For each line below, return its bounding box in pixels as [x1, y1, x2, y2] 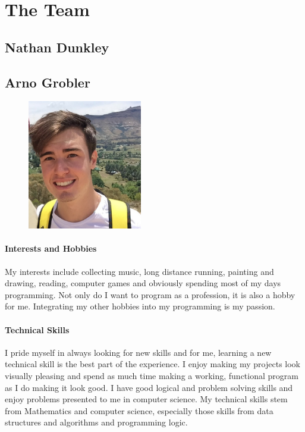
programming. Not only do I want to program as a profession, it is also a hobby [5, 288, 295, 300]
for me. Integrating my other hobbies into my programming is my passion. [5, 300, 275, 312]
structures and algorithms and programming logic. [5, 416, 188, 428]
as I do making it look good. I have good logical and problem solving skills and [5, 381, 293, 393]
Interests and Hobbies [5, 242, 97, 255]
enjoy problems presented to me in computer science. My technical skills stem [5, 393, 288, 405]
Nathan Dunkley [5, 37, 109, 56]
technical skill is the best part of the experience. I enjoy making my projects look [5, 358, 301, 370]
